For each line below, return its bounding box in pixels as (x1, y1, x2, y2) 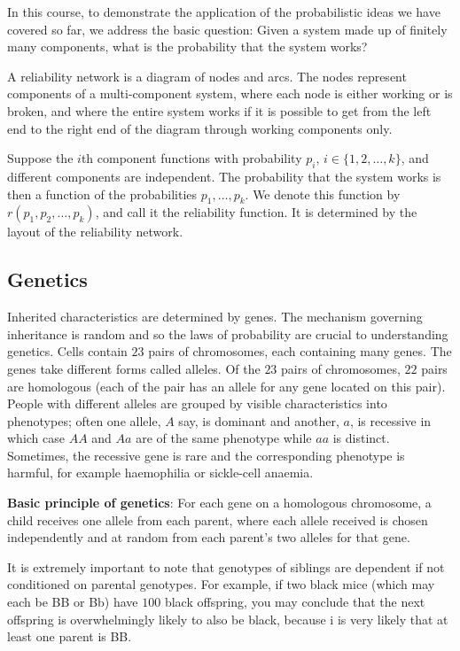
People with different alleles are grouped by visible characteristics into (7, 394, 387, 413)
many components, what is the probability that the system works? (7, 37, 368, 56)
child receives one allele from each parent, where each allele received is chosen (7, 510, 428, 529)
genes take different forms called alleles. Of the (7, 359, 261, 377)
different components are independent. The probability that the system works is (7, 167, 441, 185)
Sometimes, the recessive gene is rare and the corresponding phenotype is (7, 446, 405, 464)
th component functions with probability (81, 149, 302, 167)
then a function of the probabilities (7, 184, 198, 203)
